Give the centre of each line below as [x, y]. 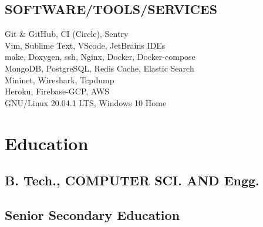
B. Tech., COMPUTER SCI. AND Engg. [132, 180]
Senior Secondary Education [92, 214]
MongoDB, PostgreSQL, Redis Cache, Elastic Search [100, 68]
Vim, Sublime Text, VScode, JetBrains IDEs [85, 45]
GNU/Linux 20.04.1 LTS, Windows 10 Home [86, 102]
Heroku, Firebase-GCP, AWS [57, 91]
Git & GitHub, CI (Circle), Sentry [67, 34]
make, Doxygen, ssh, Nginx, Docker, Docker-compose [100, 57]
